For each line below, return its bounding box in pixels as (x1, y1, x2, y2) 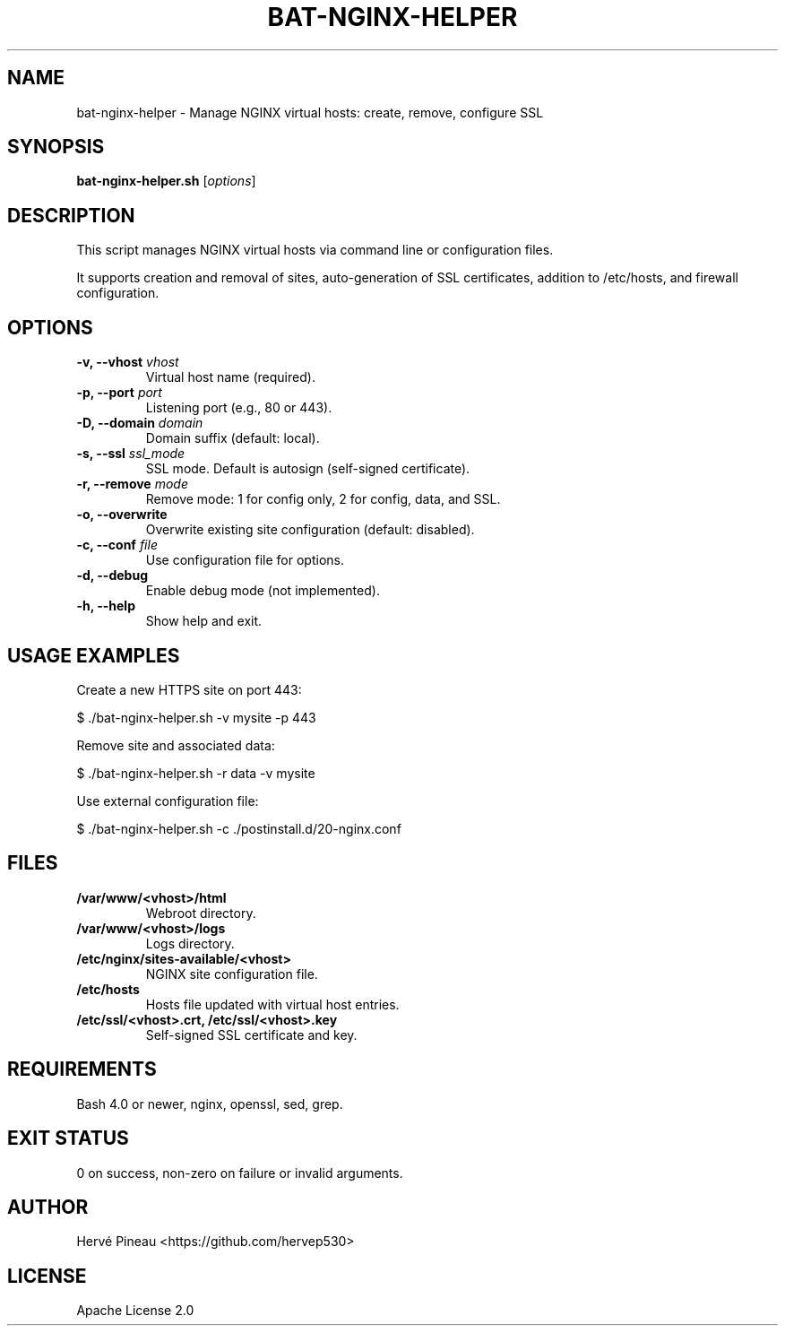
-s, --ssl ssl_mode (76, 446, 185, 462)
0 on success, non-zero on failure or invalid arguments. (76, 1164, 403, 1181)
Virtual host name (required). (145, 369, 315, 385)
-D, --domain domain (76, 415, 203, 431)
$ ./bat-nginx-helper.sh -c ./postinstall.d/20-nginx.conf (76, 820, 401, 836)
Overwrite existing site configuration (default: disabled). (145, 522, 475, 538)
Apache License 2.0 (76, 1303, 194, 1319)
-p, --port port (76, 385, 162, 401)
